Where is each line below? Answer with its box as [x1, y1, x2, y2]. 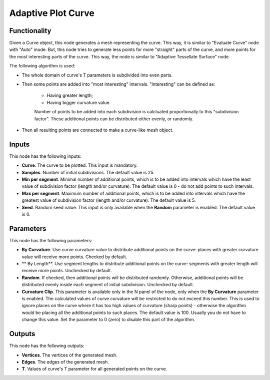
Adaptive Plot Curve [9, 7, 94, 18]
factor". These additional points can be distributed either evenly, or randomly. [34, 115, 193, 122]
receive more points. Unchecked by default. [21, 268, 112, 274]
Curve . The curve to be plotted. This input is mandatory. [21, 162, 138, 168]
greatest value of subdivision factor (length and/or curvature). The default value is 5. [21, 197, 196, 203]
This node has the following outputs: [9, 343, 84, 349]
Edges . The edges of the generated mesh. [21, 359, 109, 365]
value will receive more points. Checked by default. [21, 254, 127, 260]
